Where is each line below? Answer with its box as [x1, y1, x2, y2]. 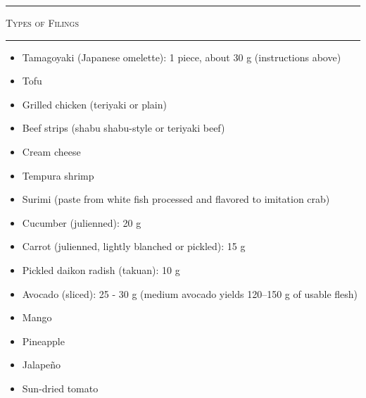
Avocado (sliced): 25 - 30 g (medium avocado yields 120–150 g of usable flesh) [22, 286, 358, 301]
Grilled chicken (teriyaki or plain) [22, 97, 167, 111]
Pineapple [22, 333, 65, 348]
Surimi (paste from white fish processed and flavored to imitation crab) [22, 192, 330, 206]
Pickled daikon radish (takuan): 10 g [22, 262, 180, 277]
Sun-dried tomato [22, 380, 99, 395]
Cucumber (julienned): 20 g [22, 215, 141, 230]
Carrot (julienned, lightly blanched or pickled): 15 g [22, 239, 246, 254]
